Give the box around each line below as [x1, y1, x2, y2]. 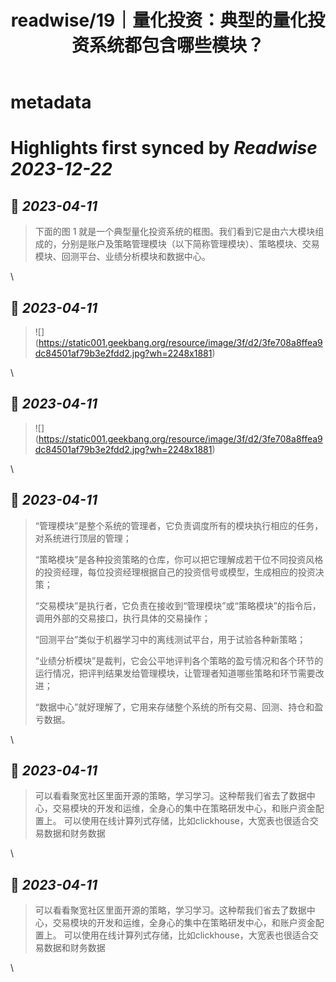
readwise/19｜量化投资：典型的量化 [10, 9, 308, 32]
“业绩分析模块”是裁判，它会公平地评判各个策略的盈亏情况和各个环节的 [34, 654, 324, 666]
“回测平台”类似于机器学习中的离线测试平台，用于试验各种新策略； [34, 633, 307, 645]
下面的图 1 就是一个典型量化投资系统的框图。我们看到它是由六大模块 [34, 226, 316, 238]
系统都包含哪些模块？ [88, 34, 265, 57]
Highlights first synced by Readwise [10, 137, 318, 160]
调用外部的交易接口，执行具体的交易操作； [34, 612, 211, 624]
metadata [10, 91, 92, 114]
